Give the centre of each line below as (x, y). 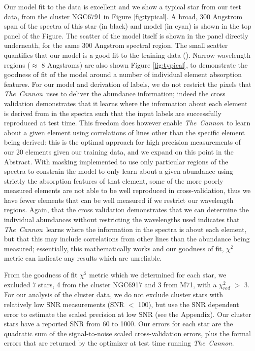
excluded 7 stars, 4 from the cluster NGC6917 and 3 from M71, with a (110, 284)
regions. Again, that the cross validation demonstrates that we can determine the (127, 210)
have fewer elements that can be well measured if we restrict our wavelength (119, 200)
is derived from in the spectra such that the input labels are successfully (113, 113)
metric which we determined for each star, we (158, 275)
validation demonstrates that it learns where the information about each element (126, 103)
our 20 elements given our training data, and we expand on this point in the (119, 151)
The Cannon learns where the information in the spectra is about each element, (125, 229)
